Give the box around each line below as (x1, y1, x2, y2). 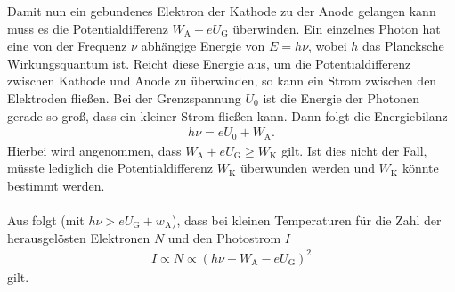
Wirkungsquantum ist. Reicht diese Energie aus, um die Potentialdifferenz (7, 53, 411, 72)
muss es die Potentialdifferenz (7, 19, 168, 37)
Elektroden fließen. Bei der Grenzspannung (7, 88, 241, 107)
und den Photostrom (167, 228, 281, 247)
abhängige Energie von (141, 36, 265, 55)
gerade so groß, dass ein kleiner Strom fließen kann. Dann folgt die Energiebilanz (7, 106, 448, 125)
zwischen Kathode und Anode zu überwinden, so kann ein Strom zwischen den (7, 71, 437, 90)
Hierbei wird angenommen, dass (7, 141, 182, 159)
